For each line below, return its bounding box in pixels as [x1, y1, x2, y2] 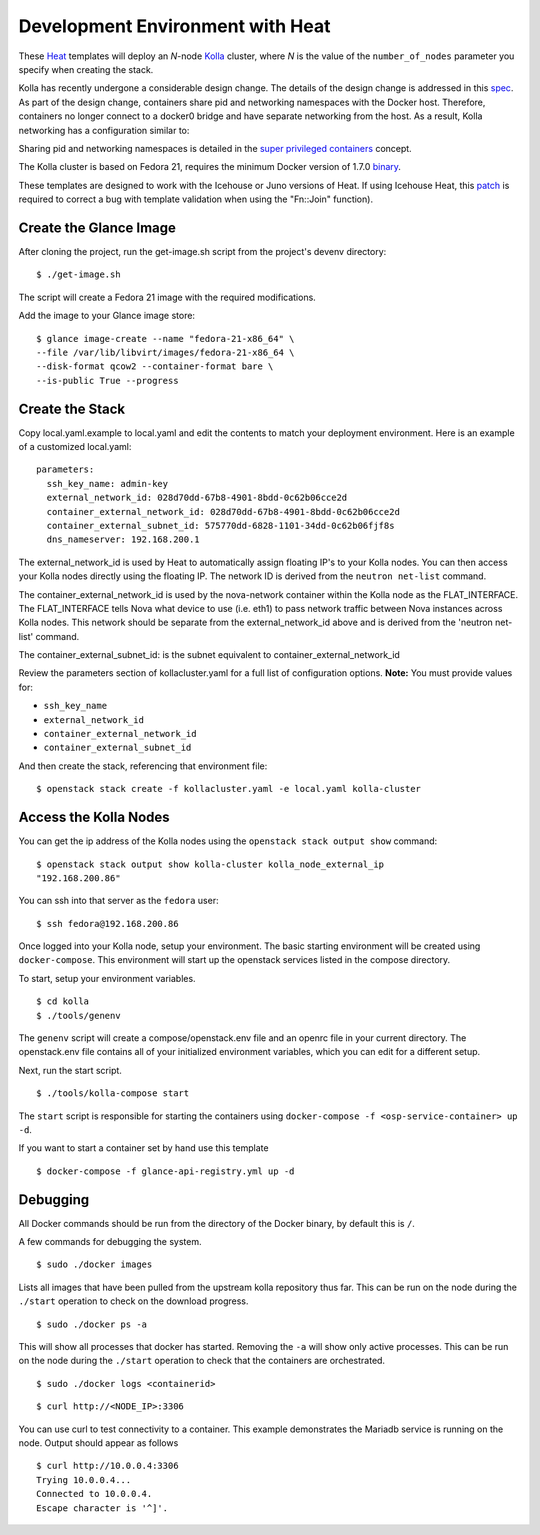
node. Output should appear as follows [18, 1436, 179, 1449]
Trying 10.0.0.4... [36, 1474, 132, 1485]
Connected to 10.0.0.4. [36, 1488, 153, 1500]
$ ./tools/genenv [36, 1010, 121, 1021]
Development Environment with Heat [18, 15, 331, 37]
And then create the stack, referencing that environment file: [18, 760, 268, 772]
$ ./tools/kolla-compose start [36, 1088, 190, 1099]
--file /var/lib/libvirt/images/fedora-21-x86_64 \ [36, 346, 295, 358]
